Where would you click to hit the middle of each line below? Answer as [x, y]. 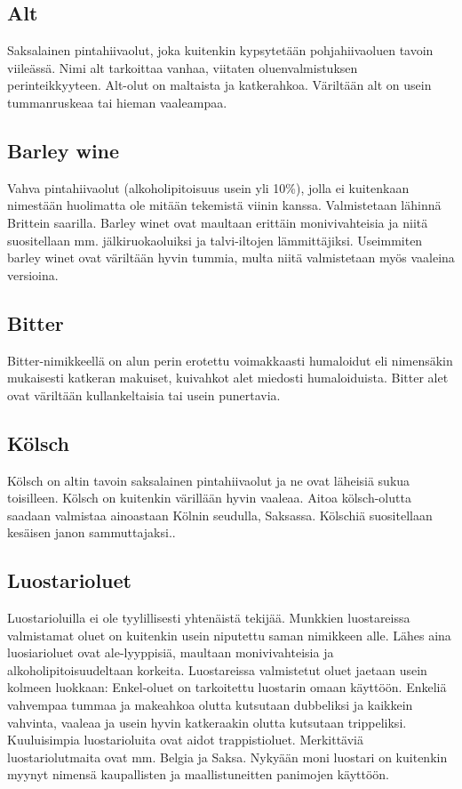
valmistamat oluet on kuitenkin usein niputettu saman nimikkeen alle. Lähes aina [229, 635]
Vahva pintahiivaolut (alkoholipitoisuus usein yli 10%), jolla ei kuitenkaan [208, 187]
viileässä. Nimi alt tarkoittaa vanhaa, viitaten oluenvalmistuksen [183, 67]
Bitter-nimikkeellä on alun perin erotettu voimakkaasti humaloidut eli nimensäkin [230, 360]
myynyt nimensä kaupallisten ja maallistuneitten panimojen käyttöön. [199, 774]
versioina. [33, 274]
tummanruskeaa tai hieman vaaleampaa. [117, 102]
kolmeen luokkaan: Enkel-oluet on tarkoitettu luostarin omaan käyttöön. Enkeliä [227, 687]
